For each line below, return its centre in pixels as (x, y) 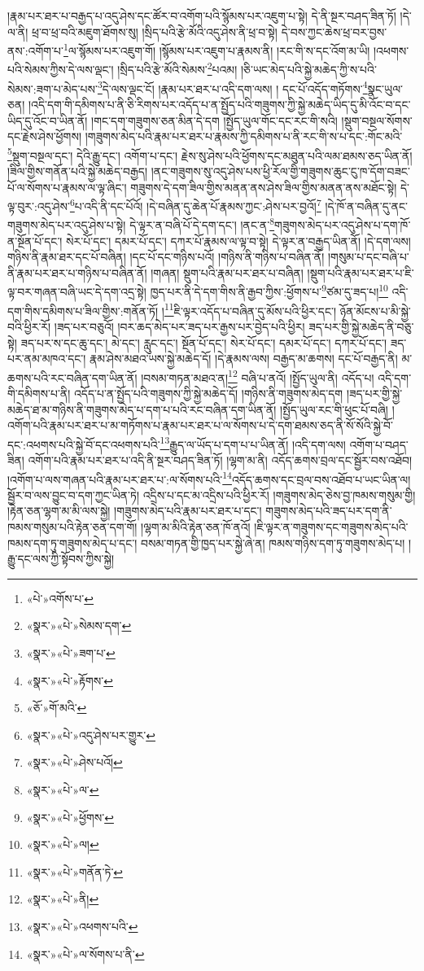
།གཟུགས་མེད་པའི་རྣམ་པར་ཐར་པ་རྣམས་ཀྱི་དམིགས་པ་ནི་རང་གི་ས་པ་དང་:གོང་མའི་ (244, 136)
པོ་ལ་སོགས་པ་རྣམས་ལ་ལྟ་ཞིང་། (67, 187)
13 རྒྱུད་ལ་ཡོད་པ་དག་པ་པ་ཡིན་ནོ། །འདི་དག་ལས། (253, 443)
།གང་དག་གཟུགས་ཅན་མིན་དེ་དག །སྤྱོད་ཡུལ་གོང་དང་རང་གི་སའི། (214, 120)
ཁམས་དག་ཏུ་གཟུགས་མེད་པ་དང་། (72, 542)
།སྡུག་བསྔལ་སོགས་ (377, 120)
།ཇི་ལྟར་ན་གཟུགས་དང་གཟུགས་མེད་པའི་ (331, 527)
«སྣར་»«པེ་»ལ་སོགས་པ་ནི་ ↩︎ (85, 954)
